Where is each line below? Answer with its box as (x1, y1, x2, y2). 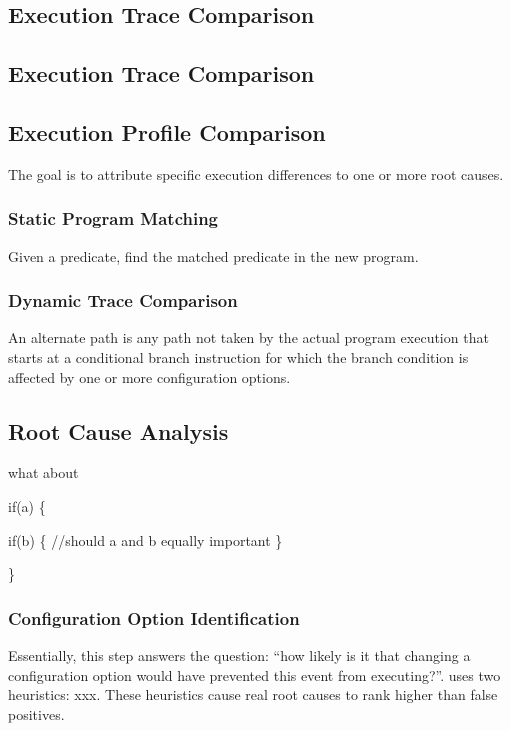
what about (8, 462, 79, 483)
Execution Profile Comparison (8, 116, 326, 147)
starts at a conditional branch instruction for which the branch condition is (8, 346, 469, 367)
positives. (8, 703, 65, 724)
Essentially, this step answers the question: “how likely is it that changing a (8, 644, 471, 665)
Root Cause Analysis (8, 415, 229, 446)
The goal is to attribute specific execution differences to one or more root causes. (8, 163, 504, 184)
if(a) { (8, 495, 46, 516)
